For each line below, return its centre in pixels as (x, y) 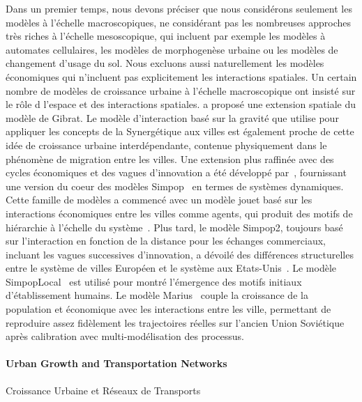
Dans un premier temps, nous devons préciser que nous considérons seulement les (179, 8)
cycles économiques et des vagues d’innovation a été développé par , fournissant (176, 172)
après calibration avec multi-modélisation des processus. (125, 336)
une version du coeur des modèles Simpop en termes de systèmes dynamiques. (175, 186)
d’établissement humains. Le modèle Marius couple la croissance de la (157, 295)
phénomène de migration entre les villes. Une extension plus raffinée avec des (170, 159)
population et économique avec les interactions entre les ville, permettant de (168, 309)
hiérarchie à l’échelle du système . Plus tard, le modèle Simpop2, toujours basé (174, 227)
